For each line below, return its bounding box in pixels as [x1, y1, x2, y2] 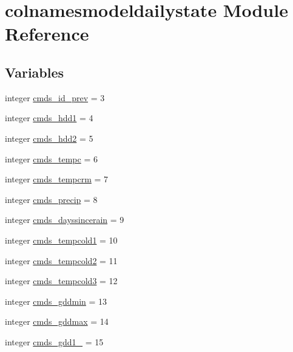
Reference [5, 21, 89, 46]
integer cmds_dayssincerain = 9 [5, 213, 124, 226]
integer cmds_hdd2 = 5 [5, 131, 93, 144]
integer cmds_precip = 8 [5, 193, 98, 205]
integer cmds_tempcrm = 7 [5, 173, 109, 185]
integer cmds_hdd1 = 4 [5, 111, 93, 124]
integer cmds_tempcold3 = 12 [5, 274, 118, 287]
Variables [5, 62, 64, 81]
